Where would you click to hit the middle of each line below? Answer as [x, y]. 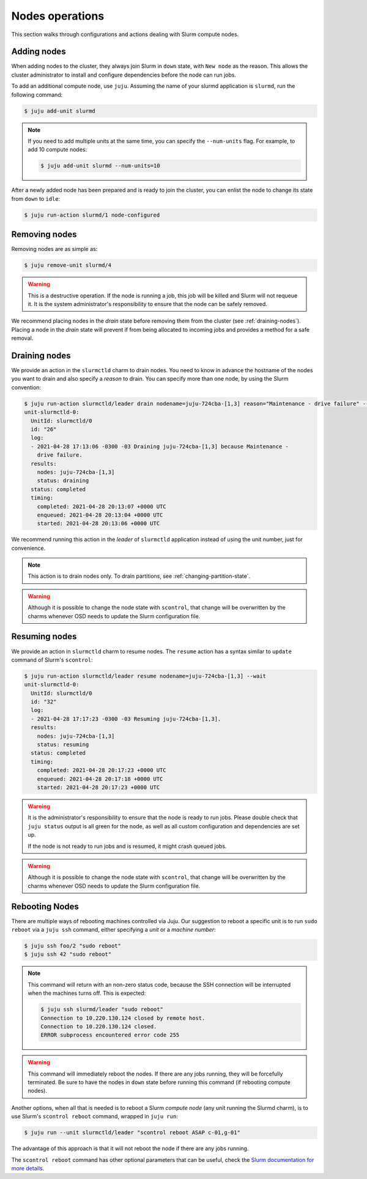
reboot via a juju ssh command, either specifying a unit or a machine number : [114, 929]
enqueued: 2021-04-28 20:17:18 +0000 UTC [100, 779]
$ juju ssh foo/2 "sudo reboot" [73, 945]
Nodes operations [58, 16]
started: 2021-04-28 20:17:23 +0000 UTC [98, 787]
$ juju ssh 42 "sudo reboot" [68, 954]
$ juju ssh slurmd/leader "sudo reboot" [102, 1009]
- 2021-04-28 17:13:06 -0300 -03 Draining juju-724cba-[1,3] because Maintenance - [160, 446]
